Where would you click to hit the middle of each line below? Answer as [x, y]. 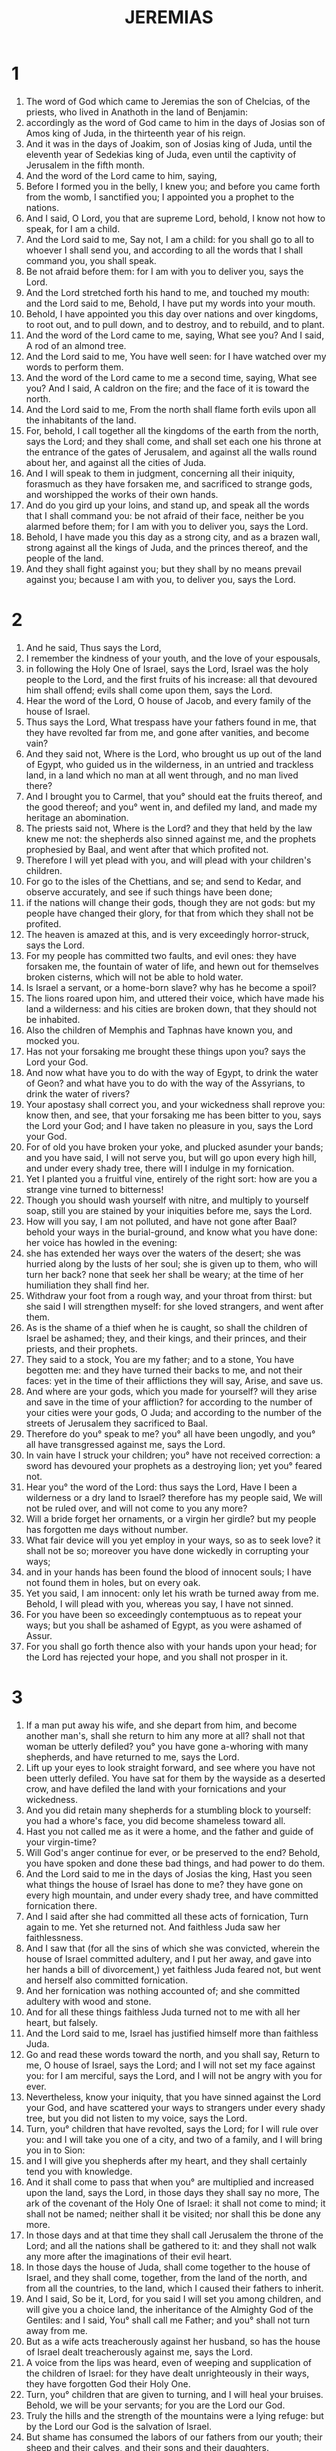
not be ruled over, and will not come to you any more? [136, 1508]
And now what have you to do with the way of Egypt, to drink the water [172, 1072]
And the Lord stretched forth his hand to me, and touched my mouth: [167, 292]
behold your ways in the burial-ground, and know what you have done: [171, 1232]
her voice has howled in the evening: [101, 1242]
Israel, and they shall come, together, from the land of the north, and [166, 2277]
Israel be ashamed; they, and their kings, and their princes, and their [166, 1338]
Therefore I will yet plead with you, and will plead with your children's [168, 860]
